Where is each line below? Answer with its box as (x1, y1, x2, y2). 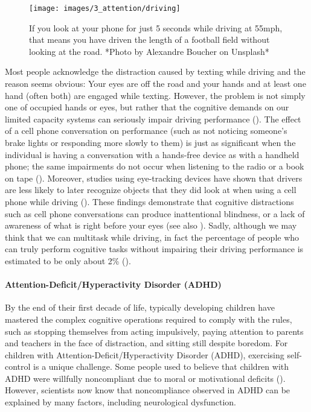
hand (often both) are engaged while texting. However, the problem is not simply (5, 89, 306, 101)
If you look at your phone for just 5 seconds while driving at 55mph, (29, 21, 283, 34)
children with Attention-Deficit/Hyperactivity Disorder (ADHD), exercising (5, 348, 284, 361)
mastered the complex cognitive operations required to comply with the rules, (5, 312, 292, 325)
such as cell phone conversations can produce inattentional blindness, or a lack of (5, 207, 305, 220)
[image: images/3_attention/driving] (29, 4, 181, 13)
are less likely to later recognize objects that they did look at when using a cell (5, 183, 297, 196)
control (5, 360, 31, 373)
